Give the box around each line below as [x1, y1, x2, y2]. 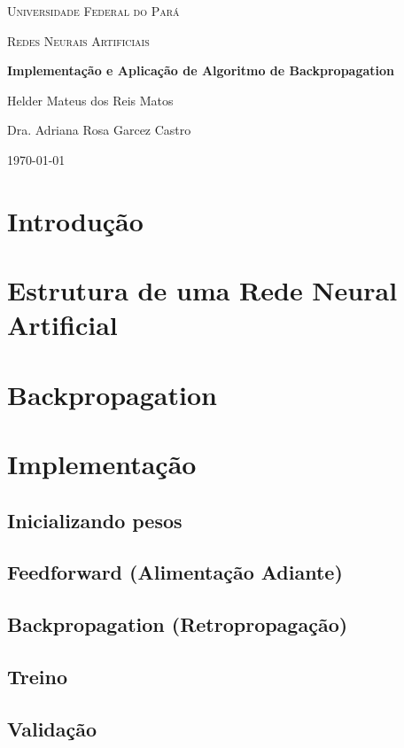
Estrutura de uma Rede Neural [7, 272, 398, 308]
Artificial [7, 307, 118, 343]
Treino [7, 662, 67, 690]
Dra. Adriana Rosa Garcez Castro [7, 121, 191, 139]
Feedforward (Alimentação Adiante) [7, 558, 343, 586]
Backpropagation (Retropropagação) [7, 611, 348, 638]
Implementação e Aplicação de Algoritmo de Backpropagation [7, 61, 394, 80]
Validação [7, 714, 97, 742]
